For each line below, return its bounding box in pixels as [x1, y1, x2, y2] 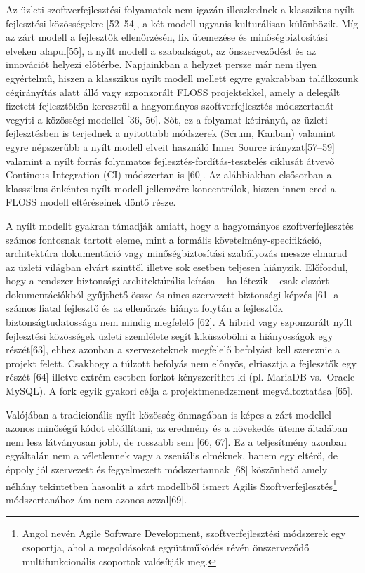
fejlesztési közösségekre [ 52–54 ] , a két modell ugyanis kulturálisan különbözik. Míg [6, 15, 359, 30]
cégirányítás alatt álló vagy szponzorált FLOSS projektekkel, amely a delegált [6, 84, 340, 99]
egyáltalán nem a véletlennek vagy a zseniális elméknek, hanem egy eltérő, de [6, 448, 338, 463]
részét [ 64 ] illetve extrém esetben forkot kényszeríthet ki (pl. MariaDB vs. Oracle [6, 369, 355, 384]
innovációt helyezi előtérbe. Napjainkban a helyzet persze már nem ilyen [6, 57, 317, 72]
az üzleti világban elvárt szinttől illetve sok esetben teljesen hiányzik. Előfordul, [6, 259, 348, 274]
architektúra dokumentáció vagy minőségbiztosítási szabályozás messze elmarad [6, 246, 347, 261]
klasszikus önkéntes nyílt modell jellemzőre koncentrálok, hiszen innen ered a [6, 180, 336, 195]
